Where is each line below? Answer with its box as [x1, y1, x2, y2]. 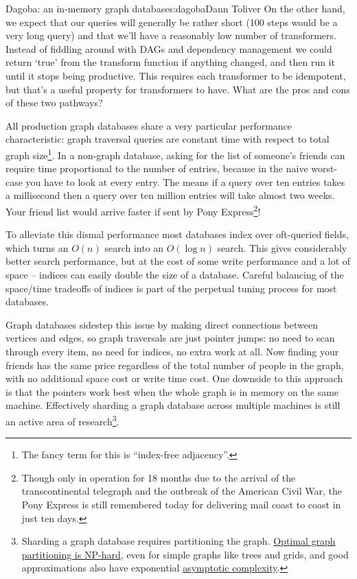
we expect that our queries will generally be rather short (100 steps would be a [5, 14, 338, 29]
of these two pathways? [5, 95, 103, 110]
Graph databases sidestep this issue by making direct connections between [5, 317, 318, 331]
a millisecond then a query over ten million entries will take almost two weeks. [5, 188, 335, 202]
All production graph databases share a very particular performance [5, 118, 292, 132]
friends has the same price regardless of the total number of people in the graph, [5, 357, 344, 372]
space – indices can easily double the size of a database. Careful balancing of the [5, 268, 344, 281]
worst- [311, 161, 338, 176]
